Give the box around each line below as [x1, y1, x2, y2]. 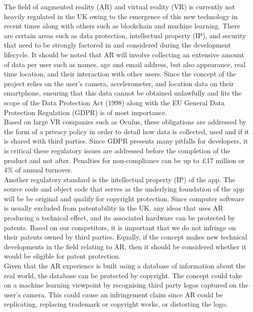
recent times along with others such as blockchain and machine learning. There [4, 21, 240, 31]
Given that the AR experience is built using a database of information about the [4, 261, 246, 271]
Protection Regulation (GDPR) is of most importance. [4, 107, 167, 117]
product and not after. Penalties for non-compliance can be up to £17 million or [4, 155, 245, 165]
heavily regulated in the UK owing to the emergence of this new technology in [4, 11, 238, 21]
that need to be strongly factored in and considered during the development [4, 40, 231, 50]
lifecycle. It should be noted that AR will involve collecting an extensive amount [4, 49, 244, 59]
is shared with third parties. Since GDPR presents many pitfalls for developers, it [4, 136, 248, 146]
